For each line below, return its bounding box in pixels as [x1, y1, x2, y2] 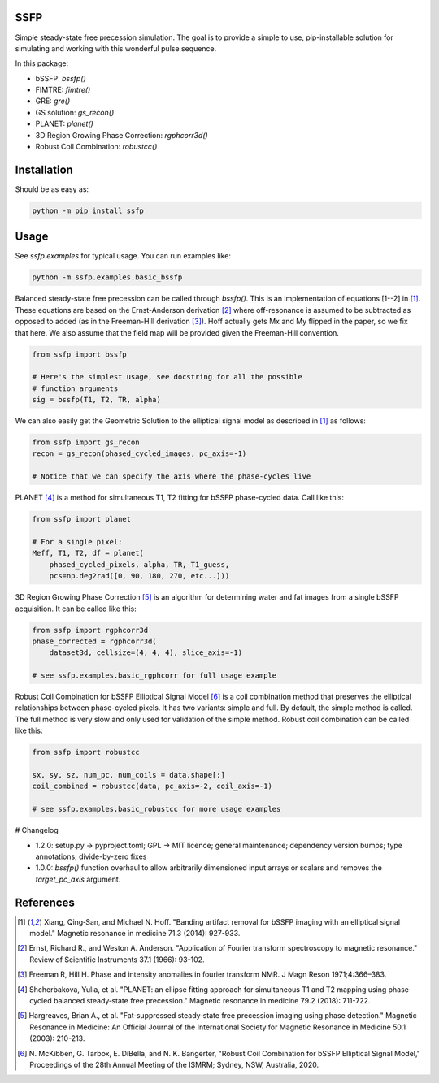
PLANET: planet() [35, 119, 93, 129]
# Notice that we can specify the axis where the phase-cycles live [32, 472, 311, 481]
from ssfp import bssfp [32, 349, 128, 359]
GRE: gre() [35, 96, 71, 106]
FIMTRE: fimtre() [35, 85, 91, 95]
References [15, 895, 75, 909]
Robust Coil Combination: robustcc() [35, 142, 158, 152]
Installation [15, 162, 73, 176]
